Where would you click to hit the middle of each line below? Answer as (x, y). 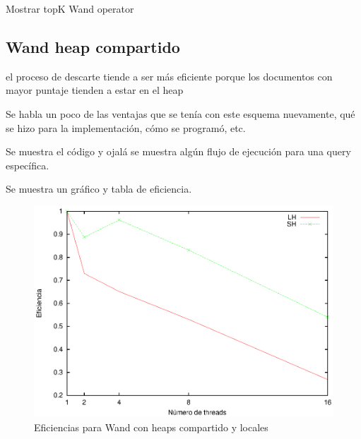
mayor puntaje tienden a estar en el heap (95, 90)
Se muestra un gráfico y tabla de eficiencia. (99, 189)
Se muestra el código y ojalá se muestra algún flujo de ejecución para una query (178, 151)
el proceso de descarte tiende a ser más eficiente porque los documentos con (169, 76)
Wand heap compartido (93, 46)
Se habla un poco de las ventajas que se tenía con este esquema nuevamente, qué (180, 113)
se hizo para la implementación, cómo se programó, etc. (126, 127)
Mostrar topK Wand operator (70, 8)
